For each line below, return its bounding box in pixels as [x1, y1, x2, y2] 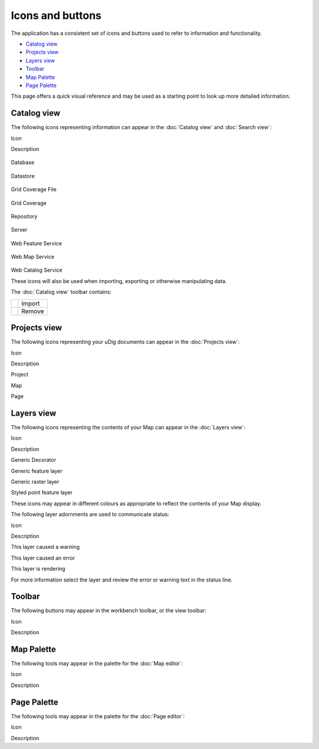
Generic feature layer [11, 467, 63, 474]
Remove [21, 307, 44, 315]
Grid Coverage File [11, 186, 57, 193]
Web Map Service [11, 253, 54, 261]
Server [11, 226, 28, 233]
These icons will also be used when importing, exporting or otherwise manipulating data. [11, 277, 227, 284]
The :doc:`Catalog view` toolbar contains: [11, 288, 112, 295]
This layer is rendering [11, 565, 66, 573]
